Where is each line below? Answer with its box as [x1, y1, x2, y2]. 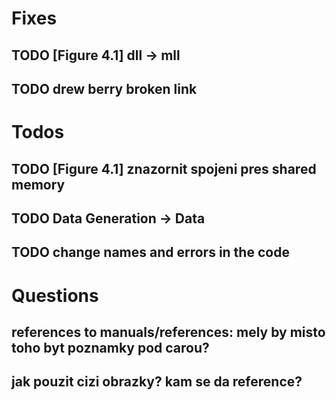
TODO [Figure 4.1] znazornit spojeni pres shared [11, 160, 317, 177]
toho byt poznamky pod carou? [11, 339, 210, 356]
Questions [11, 284, 99, 307]
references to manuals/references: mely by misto [11, 323, 326, 341]
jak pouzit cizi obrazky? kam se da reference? [11, 373, 303, 391]
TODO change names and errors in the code [11, 244, 290, 261]
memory [11, 176, 66, 193]
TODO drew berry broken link [11, 80, 198, 97]
